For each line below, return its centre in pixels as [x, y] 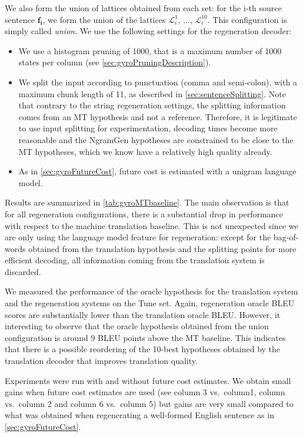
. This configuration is [247, 19]
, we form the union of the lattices [104, 19]
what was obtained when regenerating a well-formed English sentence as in [139, 415]
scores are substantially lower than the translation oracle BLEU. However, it [143, 314]
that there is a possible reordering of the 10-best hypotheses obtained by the [143, 349]
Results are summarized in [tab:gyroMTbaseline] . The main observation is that [147, 202]
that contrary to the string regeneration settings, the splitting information [152, 105]
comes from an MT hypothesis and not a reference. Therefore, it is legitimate [158, 116]
